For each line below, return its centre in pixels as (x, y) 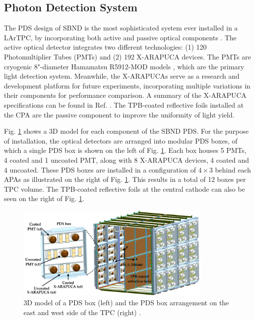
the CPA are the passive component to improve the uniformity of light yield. (119, 114)
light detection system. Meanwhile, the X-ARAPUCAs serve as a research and (122, 76)
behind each (233, 169)
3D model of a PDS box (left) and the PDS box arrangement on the (126, 302)
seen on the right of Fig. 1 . (44, 198)
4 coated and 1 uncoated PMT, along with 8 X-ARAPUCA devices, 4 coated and (127, 160)
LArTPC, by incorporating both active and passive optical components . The (120, 37)
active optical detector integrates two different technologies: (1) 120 (105, 47)
